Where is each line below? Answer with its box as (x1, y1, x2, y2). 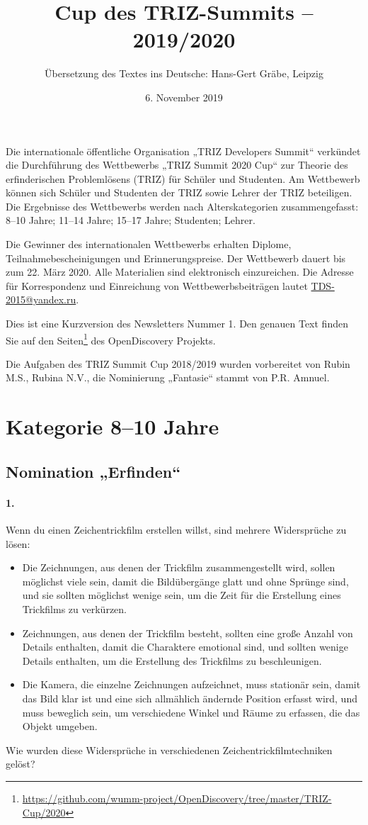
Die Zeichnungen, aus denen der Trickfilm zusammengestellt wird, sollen (22, 560, 335, 575)
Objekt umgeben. (22, 719, 98, 734)
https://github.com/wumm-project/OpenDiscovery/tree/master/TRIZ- (22, 790, 332, 805)
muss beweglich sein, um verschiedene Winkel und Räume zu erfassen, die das (22, 705, 360, 719)
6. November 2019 (145, 89, 223, 104)
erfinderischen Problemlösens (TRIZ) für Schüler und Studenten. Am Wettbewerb (6, 171, 360, 186)
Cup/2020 (22, 804, 66, 819)
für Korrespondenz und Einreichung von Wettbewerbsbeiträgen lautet (6, 278, 308, 293)
